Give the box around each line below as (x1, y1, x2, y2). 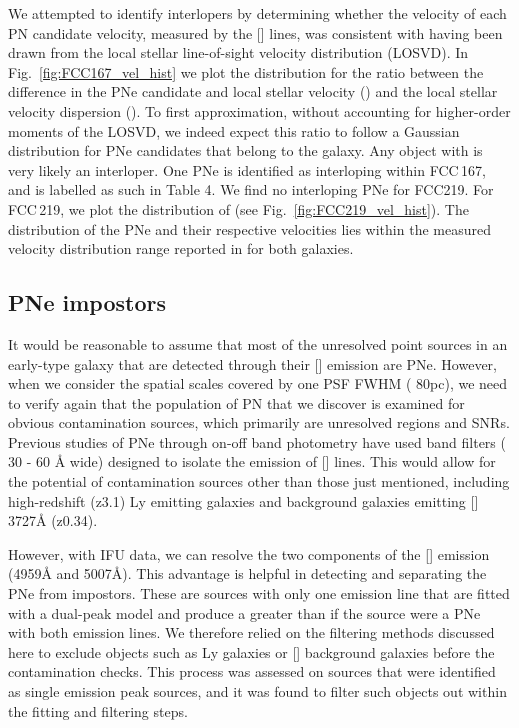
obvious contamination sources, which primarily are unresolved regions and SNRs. (8, 412, 510, 433)
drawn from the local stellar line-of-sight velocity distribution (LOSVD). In (8, 42, 469, 63)
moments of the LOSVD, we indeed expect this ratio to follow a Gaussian (8, 120, 460, 141)
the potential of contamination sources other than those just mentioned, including (8, 471, 510, 492)
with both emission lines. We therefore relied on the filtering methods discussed (8, 622, 495, 643)
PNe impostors (8, 287, 166, 318)
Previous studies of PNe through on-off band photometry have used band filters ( (8, 431, 506, 452)
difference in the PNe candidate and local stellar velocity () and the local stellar (8, 81, 498, 102)
